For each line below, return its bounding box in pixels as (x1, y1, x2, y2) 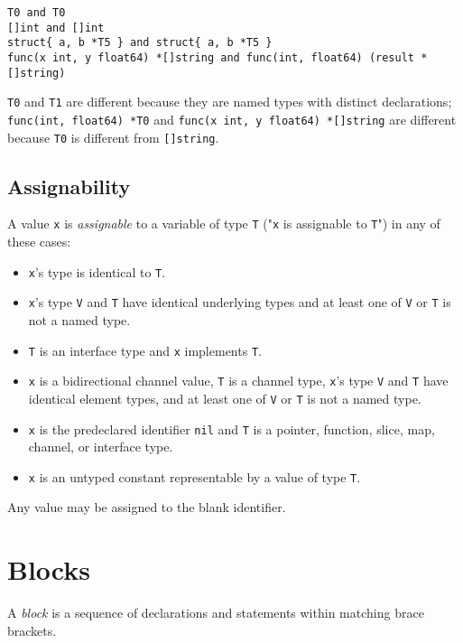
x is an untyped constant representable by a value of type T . (28, 467, 361, 486)
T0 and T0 (7, 6, 66, 19)
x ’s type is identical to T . (28, 262, 166, 281)
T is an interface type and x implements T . (28, 340, 262, 359)
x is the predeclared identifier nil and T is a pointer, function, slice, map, (28, 419, 435, 438)
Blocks (7, 551, 90, 588)
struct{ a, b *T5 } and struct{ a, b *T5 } (7, 36, 273, 50)
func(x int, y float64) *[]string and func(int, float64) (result (7, 51, 415, 64)
